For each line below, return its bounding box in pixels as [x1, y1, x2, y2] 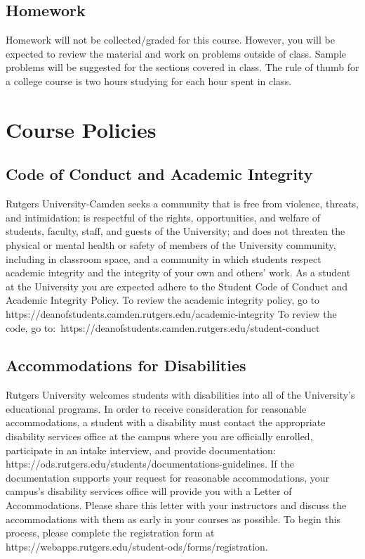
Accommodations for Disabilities [6, 354, 246, 376]
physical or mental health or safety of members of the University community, [6, 237, 336, 252]
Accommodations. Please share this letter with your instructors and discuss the [6, 498, 347, 513]
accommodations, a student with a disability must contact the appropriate [6, 415, 326, 430]
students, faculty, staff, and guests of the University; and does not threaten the [6, 224, 345, 238]
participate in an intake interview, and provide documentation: [6, 442, 276, 457]
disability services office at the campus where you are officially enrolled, [6, 429, 313, 444]
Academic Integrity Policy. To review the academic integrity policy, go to [6, 293, 320, 307]
